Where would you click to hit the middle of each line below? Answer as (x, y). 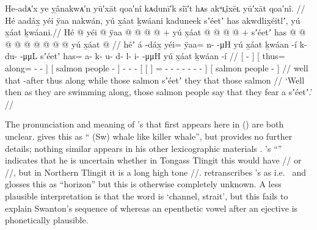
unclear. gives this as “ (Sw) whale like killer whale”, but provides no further (149, 136)
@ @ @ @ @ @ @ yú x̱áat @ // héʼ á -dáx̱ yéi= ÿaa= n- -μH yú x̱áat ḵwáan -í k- (156, 44)
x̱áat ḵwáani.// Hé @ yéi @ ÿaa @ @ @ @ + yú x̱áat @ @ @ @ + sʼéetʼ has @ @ (155, 32)
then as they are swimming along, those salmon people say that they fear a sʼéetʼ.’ (159, 92)
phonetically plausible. (47, 220)
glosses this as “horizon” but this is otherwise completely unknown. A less (143, 184)
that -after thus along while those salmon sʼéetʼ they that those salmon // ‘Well (155, 80)
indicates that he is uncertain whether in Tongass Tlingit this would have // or (153, 160)
